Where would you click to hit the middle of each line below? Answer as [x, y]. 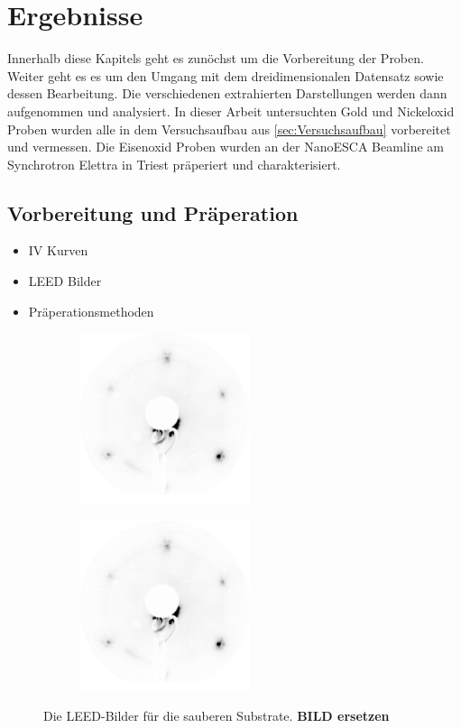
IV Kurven [58, 250]
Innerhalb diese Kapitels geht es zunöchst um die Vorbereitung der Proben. [216, 58]
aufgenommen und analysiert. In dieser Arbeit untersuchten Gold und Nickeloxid [231, 111]
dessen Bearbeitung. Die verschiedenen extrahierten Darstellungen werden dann [227, 93]
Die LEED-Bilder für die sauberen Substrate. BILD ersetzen [217, 716]
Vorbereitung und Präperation [153, 212]
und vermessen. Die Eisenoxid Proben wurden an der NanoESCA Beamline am [226, 147]
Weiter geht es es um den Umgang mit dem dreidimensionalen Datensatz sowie [226, 75]
